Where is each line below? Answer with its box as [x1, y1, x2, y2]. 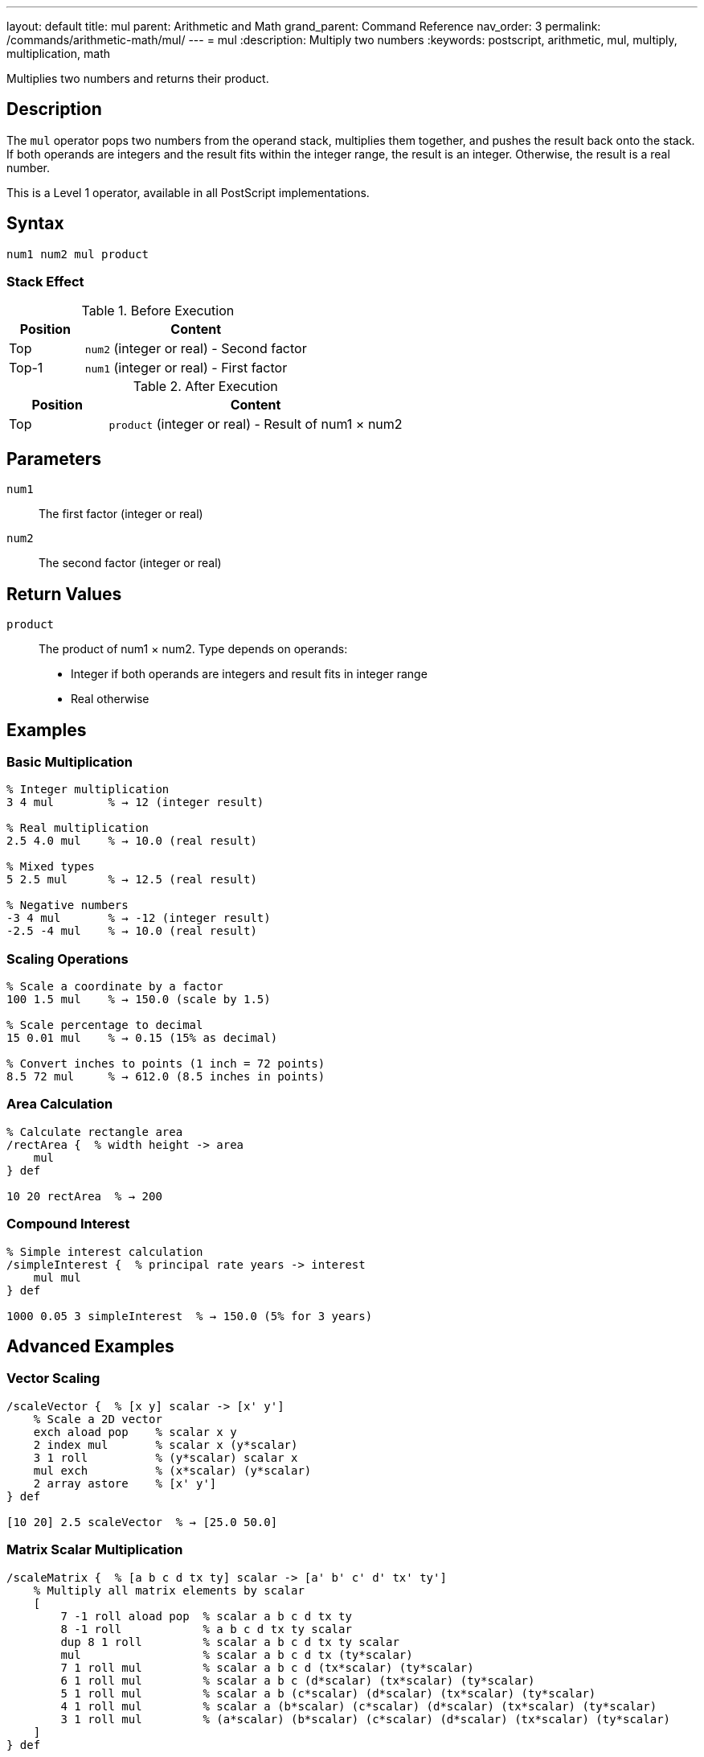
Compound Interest [6, 1216, 130, 1232]
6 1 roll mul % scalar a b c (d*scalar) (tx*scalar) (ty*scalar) [60, 1673, 535, 1687]
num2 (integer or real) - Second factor [84, 340, 307, 357]
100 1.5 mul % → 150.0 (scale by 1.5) [6, 993, 271, 1006]
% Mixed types [6, 860, 95, 874]
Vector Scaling [6, 1370, 100, 1387]
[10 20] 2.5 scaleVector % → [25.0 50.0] [6, 1515, 278, 1529]
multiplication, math [6, 47, 111, 60]
